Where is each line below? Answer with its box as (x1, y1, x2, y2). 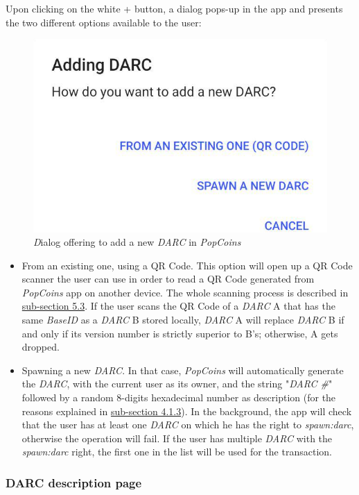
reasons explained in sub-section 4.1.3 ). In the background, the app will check (21, 403, 352, 418)
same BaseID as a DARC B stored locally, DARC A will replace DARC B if (21, 312, 344, 327)
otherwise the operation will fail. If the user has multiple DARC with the (21, 430, 333, 445)
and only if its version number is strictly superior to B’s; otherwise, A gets (21, 326, 338, 340)
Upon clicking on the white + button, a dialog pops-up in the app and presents (6, 1, 343, 15)
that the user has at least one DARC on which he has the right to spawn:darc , (21, 417, 354, 432)
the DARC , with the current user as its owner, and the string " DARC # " (21, 376, 333, 391)
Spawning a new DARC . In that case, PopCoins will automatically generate (21, 362, 344, 377)
